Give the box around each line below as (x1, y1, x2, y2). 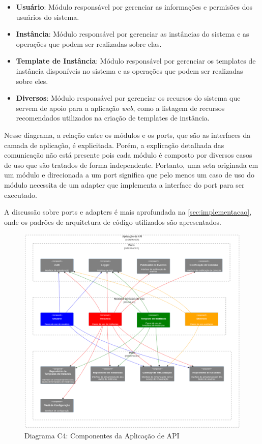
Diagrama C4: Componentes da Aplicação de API (24, 430, 180, 440)
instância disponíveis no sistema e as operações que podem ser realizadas (16, 65, 243, 76)
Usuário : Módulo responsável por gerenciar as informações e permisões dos (16, 2, 252, 12)
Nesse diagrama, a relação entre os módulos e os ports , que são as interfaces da (4, 129, 251, 140)
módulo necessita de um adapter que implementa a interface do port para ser (4, 179, 245, 190)
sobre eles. (16, 75, 48, 86)
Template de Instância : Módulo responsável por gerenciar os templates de (16, 55, 256, 66)
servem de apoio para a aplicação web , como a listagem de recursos (16, 102, 225, 113)
